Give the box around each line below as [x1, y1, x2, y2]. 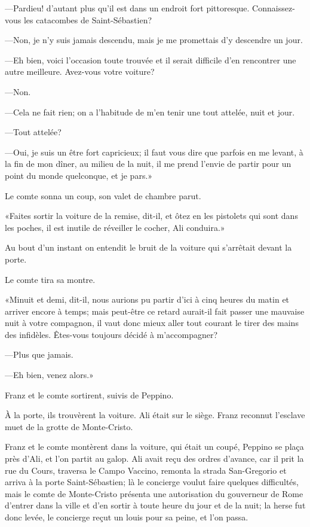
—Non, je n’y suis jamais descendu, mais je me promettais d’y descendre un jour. [5, 33, 303, 46]
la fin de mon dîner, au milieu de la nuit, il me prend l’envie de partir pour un [5, 157, 291, 170]
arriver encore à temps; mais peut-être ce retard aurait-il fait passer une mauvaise [5, 304, 305, 317]
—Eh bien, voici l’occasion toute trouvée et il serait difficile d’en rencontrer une [5, 53, 296, 66]
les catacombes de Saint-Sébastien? [23, 13, 152, 26]
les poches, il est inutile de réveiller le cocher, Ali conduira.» [5, 221, 225, 233]
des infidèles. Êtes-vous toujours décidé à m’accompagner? [5, 328, 218, 340]
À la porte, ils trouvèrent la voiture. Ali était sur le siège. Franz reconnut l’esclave [5, 409, 305, 421]
